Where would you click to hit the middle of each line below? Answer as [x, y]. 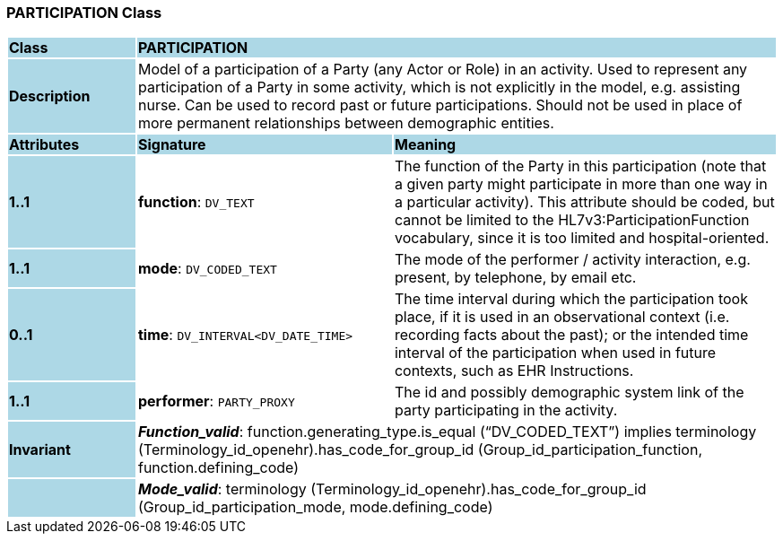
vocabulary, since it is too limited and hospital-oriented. [582, 238]
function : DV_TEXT [196, 202]
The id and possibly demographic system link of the [569, 393]
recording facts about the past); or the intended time [571, 335]
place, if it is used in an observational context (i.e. [562, 317]
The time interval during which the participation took [571, 299]
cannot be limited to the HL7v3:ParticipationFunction [572, 220]
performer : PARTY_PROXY [216, 401]
